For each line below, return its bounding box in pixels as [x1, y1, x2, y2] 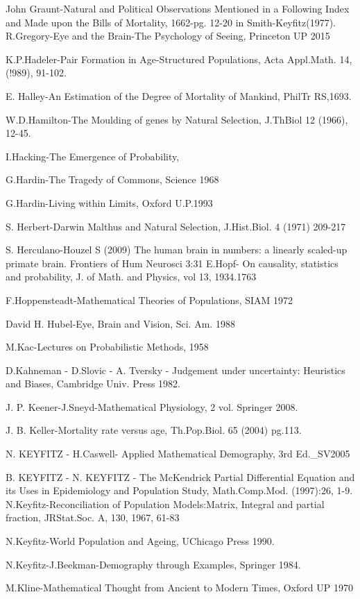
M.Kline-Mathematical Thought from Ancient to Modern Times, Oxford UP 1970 [6, 580, 353, 595]
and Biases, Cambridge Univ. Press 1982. [6, 376, 180, 391]
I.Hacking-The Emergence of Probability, [6, 149, 180, 163]
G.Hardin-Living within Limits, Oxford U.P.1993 [6, 195, 213, 210]
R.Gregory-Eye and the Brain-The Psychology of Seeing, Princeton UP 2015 [6, 28, 330, 43]
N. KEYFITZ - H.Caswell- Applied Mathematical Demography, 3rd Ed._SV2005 [6, 446, 350, 461]
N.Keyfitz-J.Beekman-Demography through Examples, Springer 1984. [6, 557, 301, 571]
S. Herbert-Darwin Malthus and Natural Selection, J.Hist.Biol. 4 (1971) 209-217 [6, 219, 346, 233]
